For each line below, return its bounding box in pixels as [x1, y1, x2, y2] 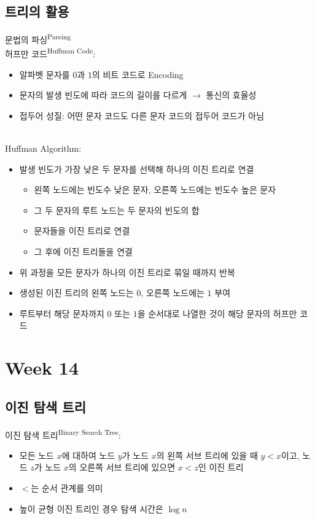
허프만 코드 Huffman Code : [5, 45, 96, 60]
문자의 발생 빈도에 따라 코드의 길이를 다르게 [19, 88, 187, 101]
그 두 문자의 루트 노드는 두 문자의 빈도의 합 [34, 203, 200, 216]
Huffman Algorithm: [5, 142, 82, 155]
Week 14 [5, 355, 79, 380]
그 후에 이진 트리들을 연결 [34, 245, 133, 258]
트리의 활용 [5, 2, 69, 21]
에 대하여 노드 [61, 448, 115, 461]
